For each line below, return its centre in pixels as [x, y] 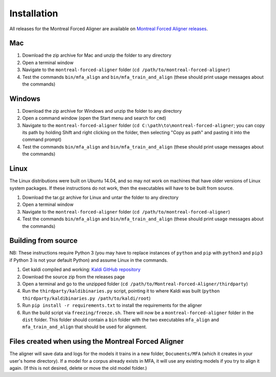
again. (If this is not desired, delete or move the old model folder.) [78, 368]
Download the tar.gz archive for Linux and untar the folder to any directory [100, 197]
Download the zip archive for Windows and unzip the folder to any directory [102, 111]
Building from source [43, 241]
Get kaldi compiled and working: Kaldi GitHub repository [81, 269]
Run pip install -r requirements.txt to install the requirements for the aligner [112, 305]
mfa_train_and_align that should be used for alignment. [85, 327]
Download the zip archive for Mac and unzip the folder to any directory [97, 55]
